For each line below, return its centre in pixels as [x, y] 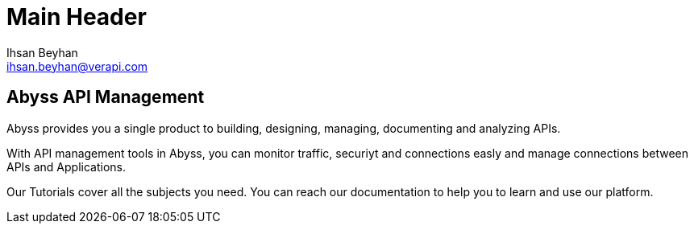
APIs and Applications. [66, 166]
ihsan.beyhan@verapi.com [77, 66]
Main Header [77, 17]
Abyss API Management [106, 97]
